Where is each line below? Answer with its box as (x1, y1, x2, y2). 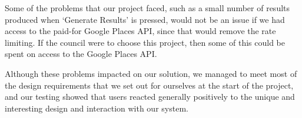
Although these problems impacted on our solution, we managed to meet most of (5, 67, 297, 79)
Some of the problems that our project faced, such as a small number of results (5, 2, 290, 14)
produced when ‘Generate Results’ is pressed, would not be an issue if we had (5, 13, 285, 25)
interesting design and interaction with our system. (5, 102, 188, 114)
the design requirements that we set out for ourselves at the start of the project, (5, 79, 294, 91)
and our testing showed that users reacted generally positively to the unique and (5, 90, 295, 103)
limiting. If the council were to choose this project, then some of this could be (5, 36, 285, 48)
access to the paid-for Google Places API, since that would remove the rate (5, 25, 276, 37)
